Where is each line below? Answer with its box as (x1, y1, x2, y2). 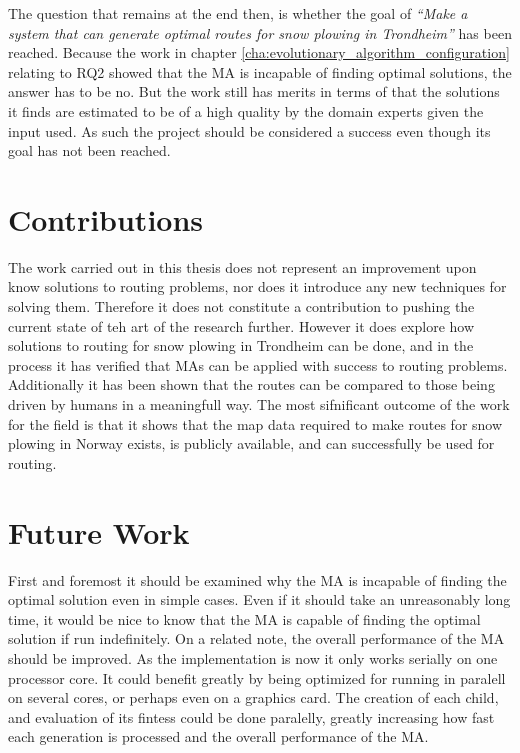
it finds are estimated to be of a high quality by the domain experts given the (8, 100, 484, 121)
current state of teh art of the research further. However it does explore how (8, 315, 475, 336)
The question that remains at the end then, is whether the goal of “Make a (8, 3, 468, 23)
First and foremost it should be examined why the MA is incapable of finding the (8, 569, 507, 590)
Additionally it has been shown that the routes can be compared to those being (8, 374, 495, 395)
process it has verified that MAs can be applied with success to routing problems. (8, 354, 508, 375)
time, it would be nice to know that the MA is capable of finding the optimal (8, 608, 481, 629)
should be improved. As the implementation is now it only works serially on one (8, 647, 498, 668)
